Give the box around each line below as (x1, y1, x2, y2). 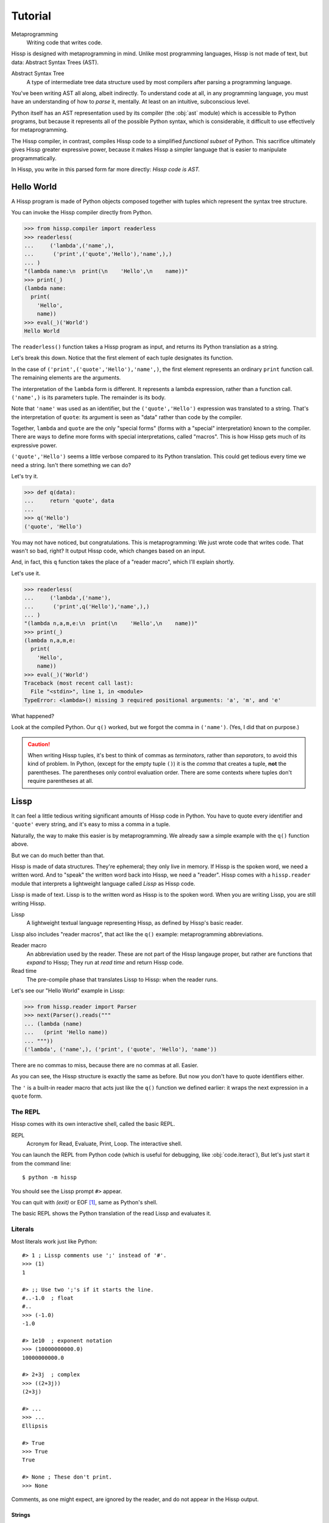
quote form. (11, 1092, 43, 1100)
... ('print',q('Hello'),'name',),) (24, 603, 150, 610)
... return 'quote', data (24, 497, 115, 504)
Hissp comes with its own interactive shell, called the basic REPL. (11, 1120, 175, 1128)
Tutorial (11, 9, 52, 23)
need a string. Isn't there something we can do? (11, 461, 131, 468)
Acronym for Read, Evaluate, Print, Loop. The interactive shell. (26, 1140, 183, 1148)
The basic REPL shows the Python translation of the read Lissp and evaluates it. (11, 1210, 211, 1217)
